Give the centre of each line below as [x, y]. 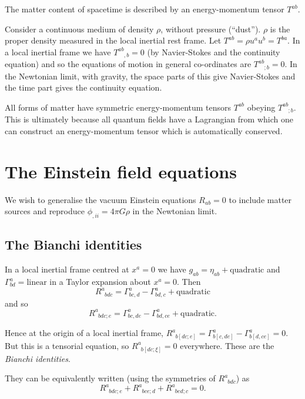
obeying [261, 107]
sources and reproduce [45, 211]
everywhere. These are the [227, 345]
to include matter [260, 199]
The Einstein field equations [121, 171]
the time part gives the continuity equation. [83, 87]
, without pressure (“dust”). [211, 29]
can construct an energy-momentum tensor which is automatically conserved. [144, 130]
